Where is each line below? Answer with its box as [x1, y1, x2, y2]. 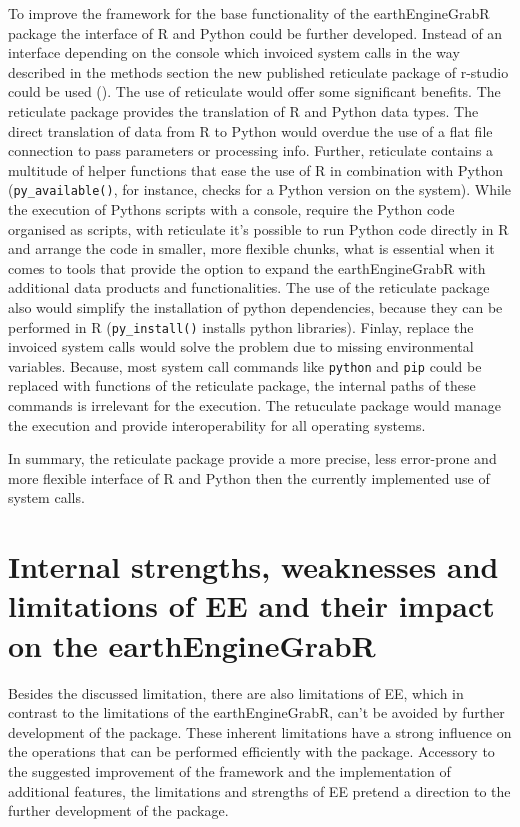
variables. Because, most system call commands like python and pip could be [8, 355, 482, 376]
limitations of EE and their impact [8, 585, 495, 626]
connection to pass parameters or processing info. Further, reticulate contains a [8, 140, 494, 161]
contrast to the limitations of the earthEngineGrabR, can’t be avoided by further [8, 702, 505, 723]
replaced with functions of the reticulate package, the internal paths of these [8, 375, 476, 396]
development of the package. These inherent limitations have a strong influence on [8, 721, 512, 742]
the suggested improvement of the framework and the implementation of [8, 760, 451, 781]
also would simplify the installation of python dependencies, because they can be [8, 296, 503, 317]
